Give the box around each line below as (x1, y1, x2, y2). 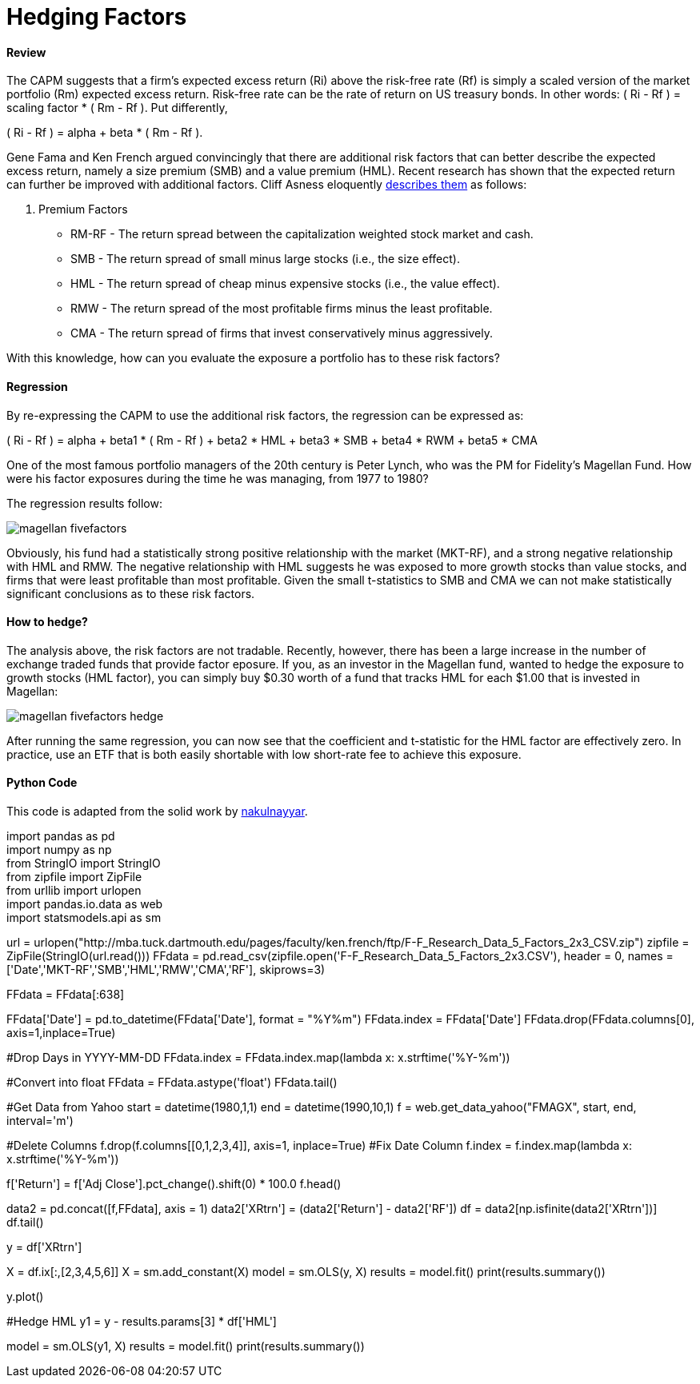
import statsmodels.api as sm (6, 911, 162, 925)
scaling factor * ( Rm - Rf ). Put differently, (6, 101, 228, 115)
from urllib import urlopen (6, 883, 142, 898)
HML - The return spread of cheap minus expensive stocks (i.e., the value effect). (70, 277, 500, 291)
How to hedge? (6, 615, 88, 629)
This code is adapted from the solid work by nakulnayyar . (6, 804, 308, 819)
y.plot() (6, 1290, 44, 1304)
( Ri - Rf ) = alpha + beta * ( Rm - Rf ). (6, 126, 203, 140)
